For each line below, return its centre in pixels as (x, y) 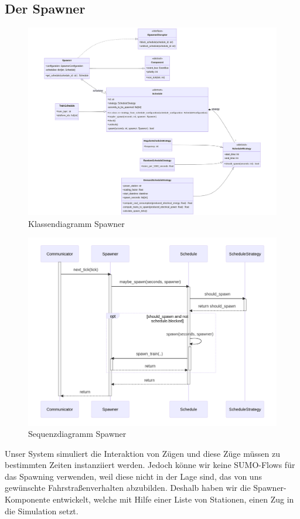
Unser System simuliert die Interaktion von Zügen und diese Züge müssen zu (142, 453)
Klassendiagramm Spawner (76, 223)
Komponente (28, 499)
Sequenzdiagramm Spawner (77, 434)
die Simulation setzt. (42, 510)
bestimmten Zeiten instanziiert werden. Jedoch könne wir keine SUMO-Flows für (150, 465)
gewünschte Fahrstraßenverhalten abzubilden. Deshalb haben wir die (128, 488)
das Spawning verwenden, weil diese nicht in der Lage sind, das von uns (133, 476)
